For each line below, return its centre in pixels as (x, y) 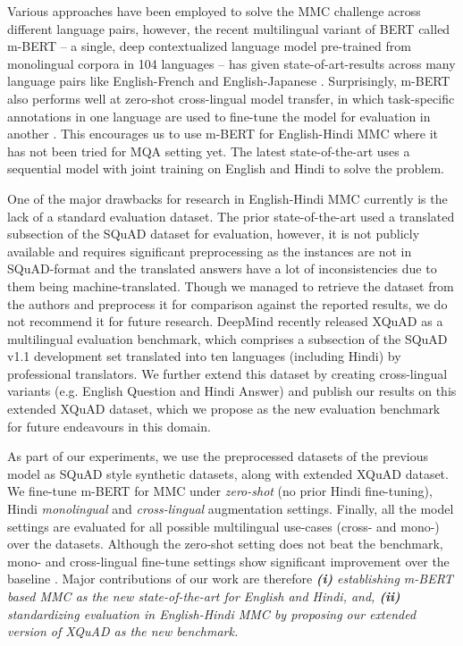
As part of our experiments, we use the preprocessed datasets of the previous (218, 456)
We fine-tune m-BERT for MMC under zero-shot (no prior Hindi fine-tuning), (220, 491)
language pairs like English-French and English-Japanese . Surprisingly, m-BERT (229, 81)
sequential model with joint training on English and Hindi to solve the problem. (226, 168)
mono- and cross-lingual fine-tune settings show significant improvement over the (228, 561)
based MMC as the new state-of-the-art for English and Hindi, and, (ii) (204, 596)
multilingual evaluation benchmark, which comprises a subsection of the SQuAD (227, 338)
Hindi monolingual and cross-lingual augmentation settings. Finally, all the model (231, 509)
